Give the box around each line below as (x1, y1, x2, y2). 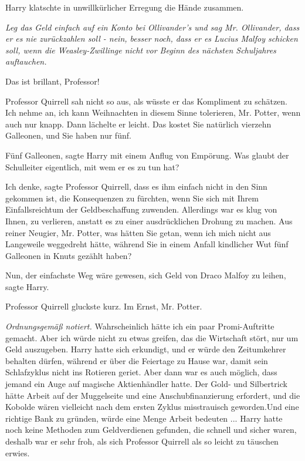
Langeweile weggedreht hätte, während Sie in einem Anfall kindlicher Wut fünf (5, 238, 289, 250)
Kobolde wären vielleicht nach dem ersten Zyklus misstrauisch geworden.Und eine (5, 401, 299, 413)
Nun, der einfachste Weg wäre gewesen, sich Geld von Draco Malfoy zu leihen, (5, 269, 286, 281)
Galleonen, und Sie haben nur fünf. (5, 129, 131, 142)
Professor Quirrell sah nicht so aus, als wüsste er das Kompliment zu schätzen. (5, 95, 287, 107)
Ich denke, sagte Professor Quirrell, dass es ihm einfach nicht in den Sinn (5, 180, 267, 193)
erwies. (5, 446, 30, 459)
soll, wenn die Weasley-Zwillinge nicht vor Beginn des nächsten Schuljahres (5, 43, 276, 56)
